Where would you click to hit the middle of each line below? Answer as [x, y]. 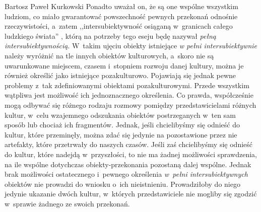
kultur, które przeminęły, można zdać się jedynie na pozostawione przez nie [121, 134]
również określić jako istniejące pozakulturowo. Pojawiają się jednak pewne [120, 75]
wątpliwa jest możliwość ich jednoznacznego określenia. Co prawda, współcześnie [129, 95]
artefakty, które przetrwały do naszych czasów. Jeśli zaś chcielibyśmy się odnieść [129, 144]
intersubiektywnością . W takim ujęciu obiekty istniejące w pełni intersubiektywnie [131, 46]
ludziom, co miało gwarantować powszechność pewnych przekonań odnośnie [121, 16]
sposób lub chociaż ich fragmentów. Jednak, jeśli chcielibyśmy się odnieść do [122, 125]
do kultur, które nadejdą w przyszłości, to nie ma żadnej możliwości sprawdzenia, [131, 154]
